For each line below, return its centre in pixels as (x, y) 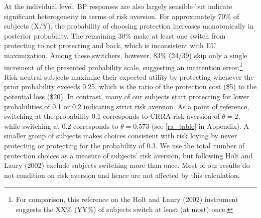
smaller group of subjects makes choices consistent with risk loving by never (121, 136)
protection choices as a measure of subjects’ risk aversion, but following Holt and (128, 155)
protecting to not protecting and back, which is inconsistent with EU (110, 45)
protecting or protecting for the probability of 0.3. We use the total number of (124, 145)
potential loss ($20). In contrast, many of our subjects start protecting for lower (127, 96)
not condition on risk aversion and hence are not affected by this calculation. (122, 175)
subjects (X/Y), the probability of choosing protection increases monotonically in (129, 26)
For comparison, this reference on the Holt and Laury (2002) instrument (127, 199)
